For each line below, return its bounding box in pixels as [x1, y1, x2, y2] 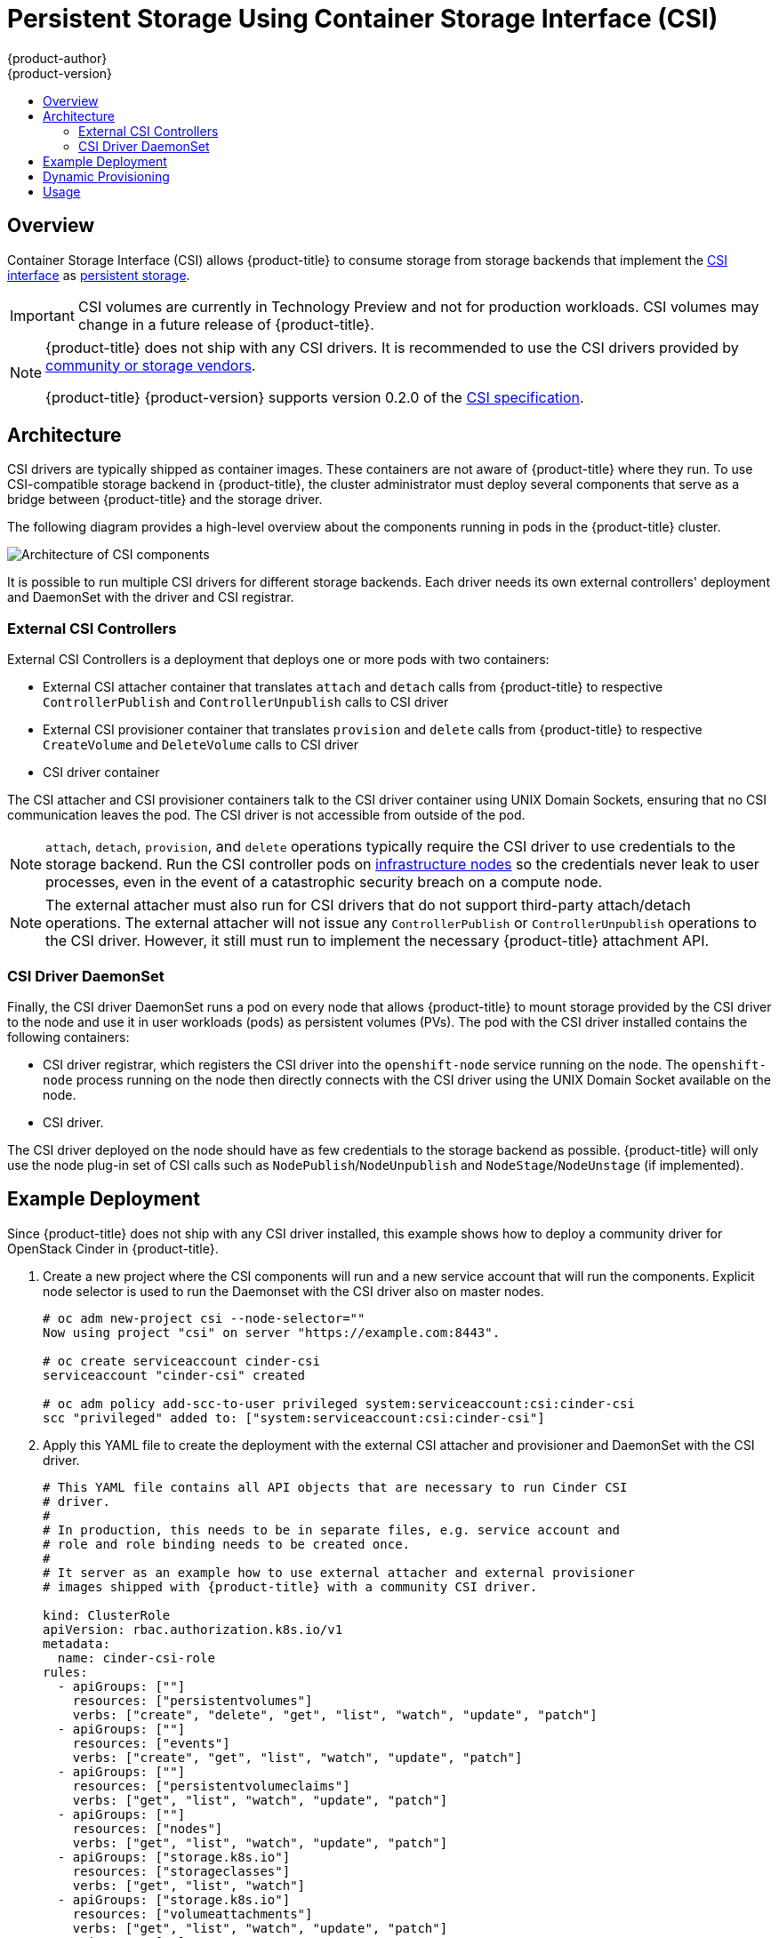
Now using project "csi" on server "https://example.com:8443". [43, 1325, 501, 1340]
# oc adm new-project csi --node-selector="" [43, 1310, 365, 1325]
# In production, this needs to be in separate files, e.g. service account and [43, 1522, 621, 1537]
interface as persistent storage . [7, 267, 190, 283]
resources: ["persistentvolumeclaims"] [72, 1778, 350, 1793]
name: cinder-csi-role [57, 1650, 215, 1665]
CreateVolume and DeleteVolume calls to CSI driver [43, 737, 359, 753]
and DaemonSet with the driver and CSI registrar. [7, 589, 294, 605]
